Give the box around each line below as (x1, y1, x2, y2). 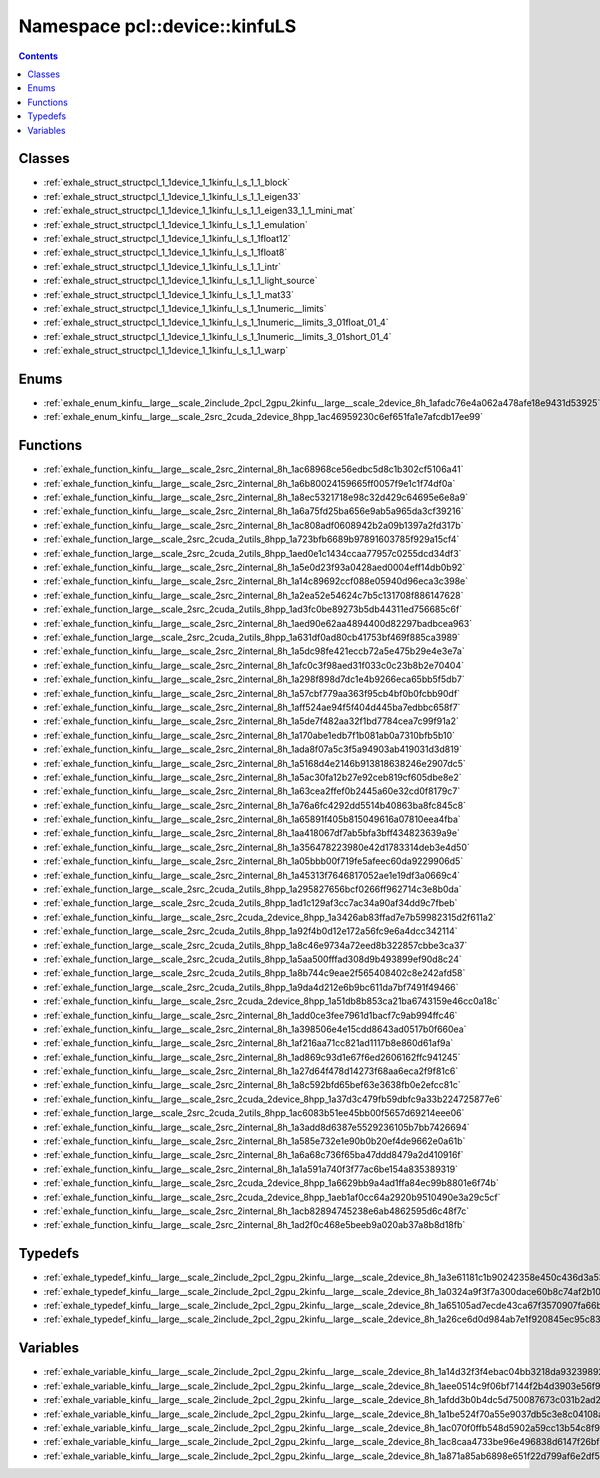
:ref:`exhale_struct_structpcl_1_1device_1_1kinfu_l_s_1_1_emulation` (43, 218, 309, 230)
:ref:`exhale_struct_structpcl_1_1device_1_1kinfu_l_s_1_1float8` (43, 246, 288, 259)
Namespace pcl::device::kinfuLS (18, 15, 297, 37)
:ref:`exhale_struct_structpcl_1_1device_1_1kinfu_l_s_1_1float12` (43, 232, 292, 244)
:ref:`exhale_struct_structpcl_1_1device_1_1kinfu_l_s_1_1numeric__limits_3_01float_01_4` (43, 316, 389, 329)
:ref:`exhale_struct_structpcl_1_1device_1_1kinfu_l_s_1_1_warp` (43, 345, 289, 357)
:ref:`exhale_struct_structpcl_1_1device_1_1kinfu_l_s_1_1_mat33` (43, 288, 295, 300)
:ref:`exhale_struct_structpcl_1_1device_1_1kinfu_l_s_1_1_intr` (43, 260, 282, 272)
